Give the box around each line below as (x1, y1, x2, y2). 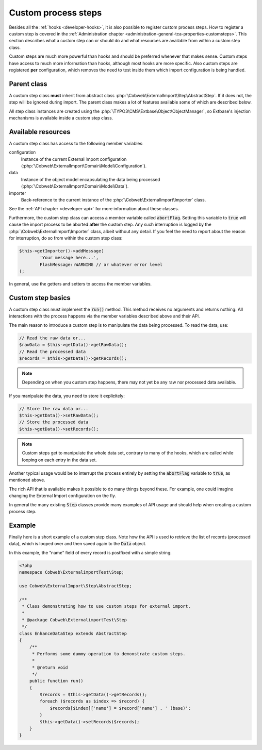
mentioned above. (9, 477, 46, 483)
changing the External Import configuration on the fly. (9, 493, 116, 499)
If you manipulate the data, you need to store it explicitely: (9, 393, 125, 399)
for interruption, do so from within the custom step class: (9, 235, 123, 241)
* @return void (32, 665, 68, 670)
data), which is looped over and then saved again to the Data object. (9, 541, 147, 547)
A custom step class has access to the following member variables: (9, 140, 144, 146)
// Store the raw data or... (19, 406, 89, 411)
